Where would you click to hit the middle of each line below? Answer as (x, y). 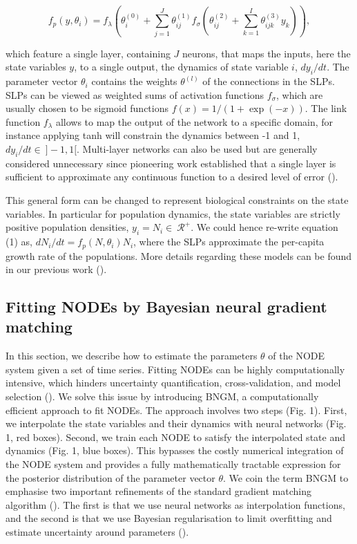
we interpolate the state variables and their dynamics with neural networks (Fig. (176, 423)
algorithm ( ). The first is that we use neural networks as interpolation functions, (175, 504)
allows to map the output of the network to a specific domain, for (194, 121)
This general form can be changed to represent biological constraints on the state (177, 200)
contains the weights (134, 81)
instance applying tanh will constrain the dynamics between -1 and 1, (153, 135)
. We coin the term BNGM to (286, 477)
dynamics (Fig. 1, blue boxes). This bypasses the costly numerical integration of (175, 450)
